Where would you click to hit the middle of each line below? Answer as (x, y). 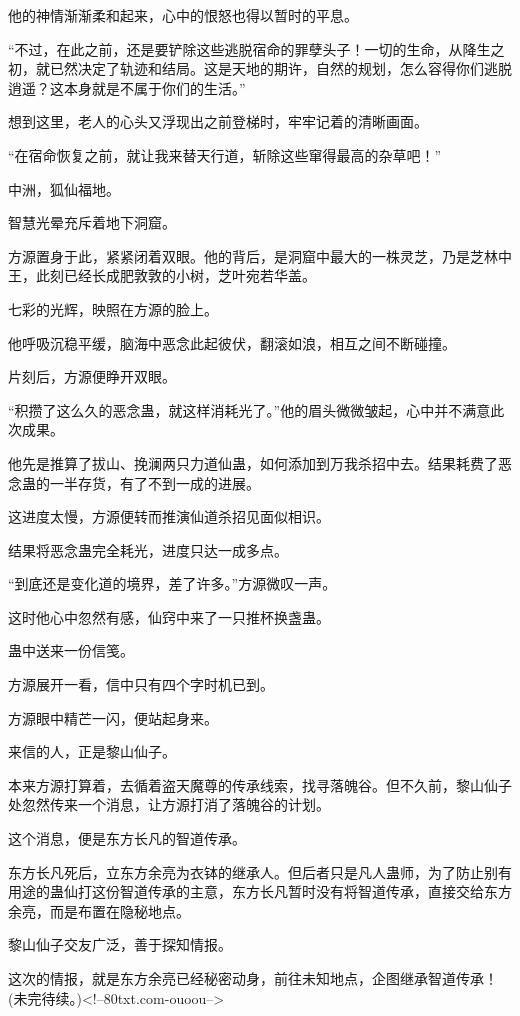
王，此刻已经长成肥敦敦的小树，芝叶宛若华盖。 (162, 275)
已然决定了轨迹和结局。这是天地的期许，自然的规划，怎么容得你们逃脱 (280, 68)
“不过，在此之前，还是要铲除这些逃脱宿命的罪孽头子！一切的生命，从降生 (249, 48)
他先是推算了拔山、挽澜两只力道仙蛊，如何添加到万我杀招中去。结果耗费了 (253, 462)
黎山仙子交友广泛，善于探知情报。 (120, 944)
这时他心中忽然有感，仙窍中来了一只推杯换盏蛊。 (169, 616)
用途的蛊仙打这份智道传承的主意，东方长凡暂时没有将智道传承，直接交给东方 (260, 891)
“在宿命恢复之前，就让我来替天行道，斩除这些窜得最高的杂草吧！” (225, 154)
